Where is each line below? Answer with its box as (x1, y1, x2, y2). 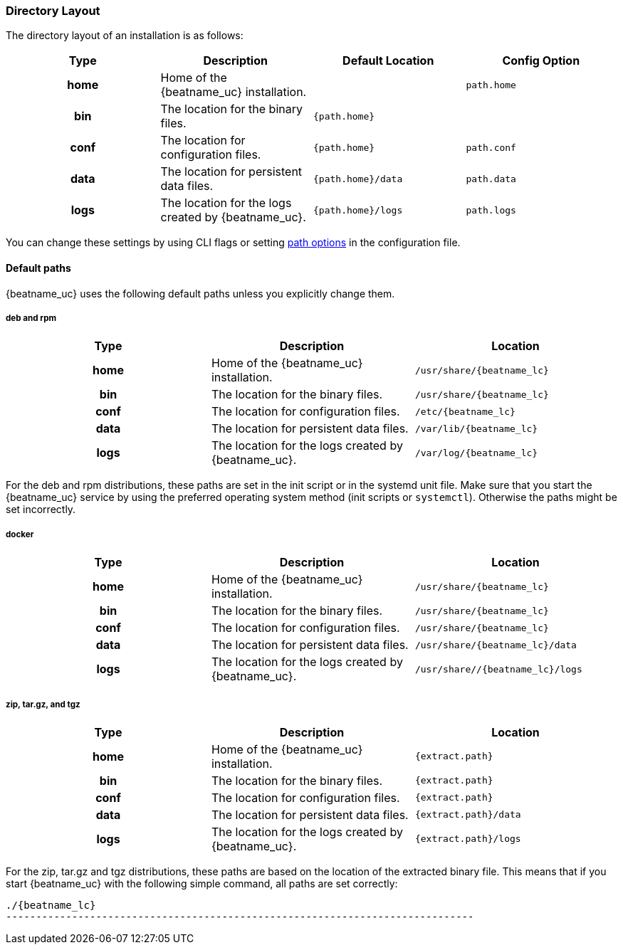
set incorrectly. (6, 503, 76, 516)
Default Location (342, 53, 434, 68)
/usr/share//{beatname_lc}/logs (414, 663, 582, 675)
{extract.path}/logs (414, 833, 521, 845)
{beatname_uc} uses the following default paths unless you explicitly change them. (6, 287, 395, 300)
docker (6, 529, 34, 539)
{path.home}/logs (313, 204, 403, 216)
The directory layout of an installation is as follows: (6, 29, 244, 42)
